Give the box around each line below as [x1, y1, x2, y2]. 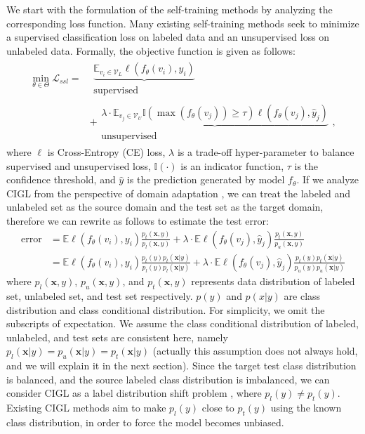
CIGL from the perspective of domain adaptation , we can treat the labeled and [6, 185, 351, 200]
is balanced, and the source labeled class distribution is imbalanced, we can [6, 371, 330, 386]
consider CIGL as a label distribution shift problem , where [6, 386, 262, 400]
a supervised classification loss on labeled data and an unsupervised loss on [6, 29, 330, 44]
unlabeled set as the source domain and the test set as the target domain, [6, 199, 324, 214]
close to [201, 400, 234, 415]
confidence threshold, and [6, 172, 116, 187]
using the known [270, 400, 342, 415]
